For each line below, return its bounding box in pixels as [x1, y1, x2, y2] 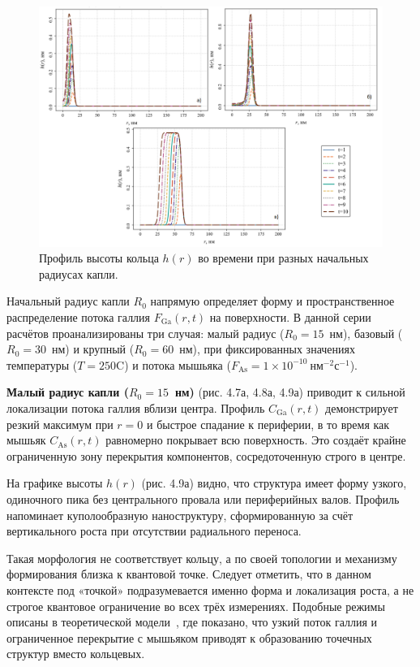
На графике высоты [6, 474, 103, 492]
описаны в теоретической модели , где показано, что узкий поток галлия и [6, 613, 378, 630]
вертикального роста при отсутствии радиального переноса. [6, 522, 302, 539]
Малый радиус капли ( [6, 383, 129, 401]
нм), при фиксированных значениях [179, 340, 355, 357]
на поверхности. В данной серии [209, 309, 371, 326]
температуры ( [6, 356, 78, 373]
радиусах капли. [39, 265, 118, 282]
